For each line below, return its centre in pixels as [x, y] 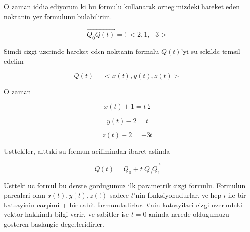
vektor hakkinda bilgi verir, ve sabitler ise [67, 214]
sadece [119, 195]
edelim [14, 61]
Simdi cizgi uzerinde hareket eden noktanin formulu [82, 51]
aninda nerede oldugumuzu [189, 214]
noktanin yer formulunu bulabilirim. [58, 16]
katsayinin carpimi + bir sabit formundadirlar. [74, 204]
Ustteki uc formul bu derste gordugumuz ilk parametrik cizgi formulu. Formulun [125, 185]
